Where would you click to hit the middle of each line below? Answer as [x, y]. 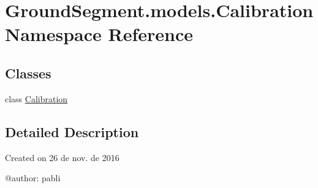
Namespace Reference [99, 34]
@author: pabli [33, 178]
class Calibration [36, 98]
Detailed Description [72, 131]
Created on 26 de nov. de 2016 [62, 157]
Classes [28, 73]
